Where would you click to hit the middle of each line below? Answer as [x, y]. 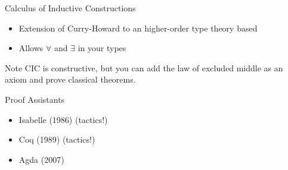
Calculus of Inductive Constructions [70, 8]
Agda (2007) [41, 159]
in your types [102, 48]
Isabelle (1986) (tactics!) [63, 119]
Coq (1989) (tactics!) [57, 139]
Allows [31, 48]
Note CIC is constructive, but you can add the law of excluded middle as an [144, 67]
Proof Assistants [35, 99]
